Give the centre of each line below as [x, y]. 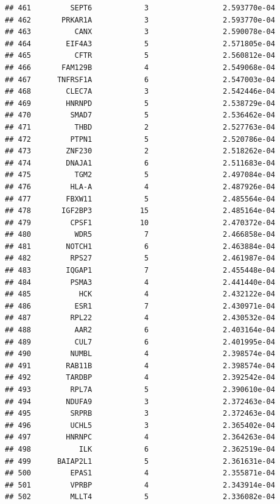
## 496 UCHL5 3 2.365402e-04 [140, 425]
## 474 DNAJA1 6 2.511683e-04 [140, 163]
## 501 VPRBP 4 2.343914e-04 [140, 485]
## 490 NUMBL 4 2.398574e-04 [140, 354]
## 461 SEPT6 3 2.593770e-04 [140, 8]
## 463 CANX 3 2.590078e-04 [140, 32]
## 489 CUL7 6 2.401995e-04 [140, 342]
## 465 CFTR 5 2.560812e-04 [140, 56]
